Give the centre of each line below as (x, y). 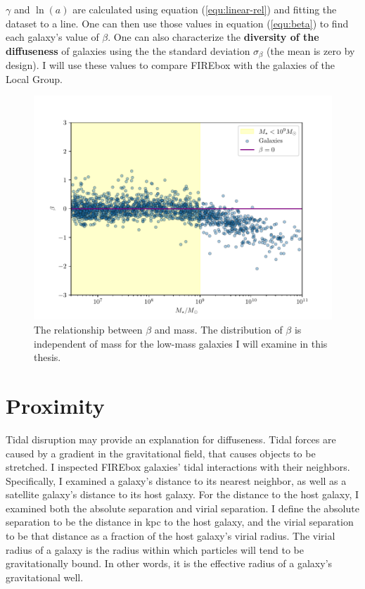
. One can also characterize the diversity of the (213, 37)
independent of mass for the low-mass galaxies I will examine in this (181, 343)
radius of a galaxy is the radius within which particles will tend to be (155, 549)
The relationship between (88, 330)
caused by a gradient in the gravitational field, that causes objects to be (161, 453)
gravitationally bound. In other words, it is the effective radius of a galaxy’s (169, 563)
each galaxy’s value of (52, 37)
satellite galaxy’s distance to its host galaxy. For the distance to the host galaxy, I (182, 494)
